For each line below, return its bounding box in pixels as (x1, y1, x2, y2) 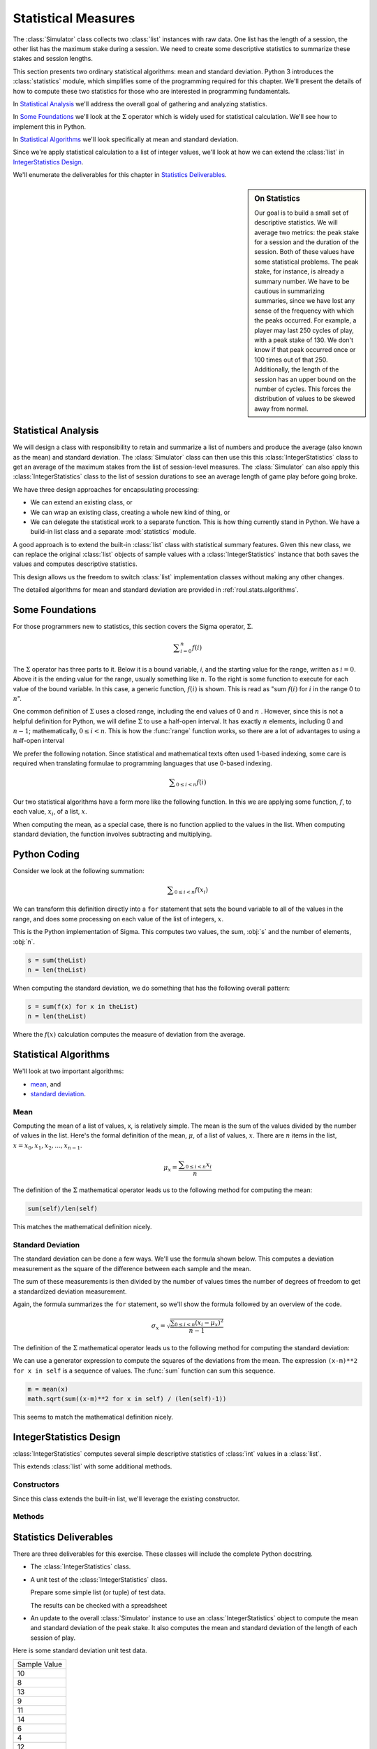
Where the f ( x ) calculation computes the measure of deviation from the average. (13, 1031, 246, 1039)
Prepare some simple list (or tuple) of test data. (30, 1588, 166, 1596)
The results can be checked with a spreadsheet (30, 1601, 168, 1609)
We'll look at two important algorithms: (13, 1067, 124, 1075)
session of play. (30, 1634, 76, 1642)
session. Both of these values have (254, 248, 355, 256)
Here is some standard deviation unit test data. (13, 1646, 147, 1655)
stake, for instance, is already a (254, 267, 345, 276)
